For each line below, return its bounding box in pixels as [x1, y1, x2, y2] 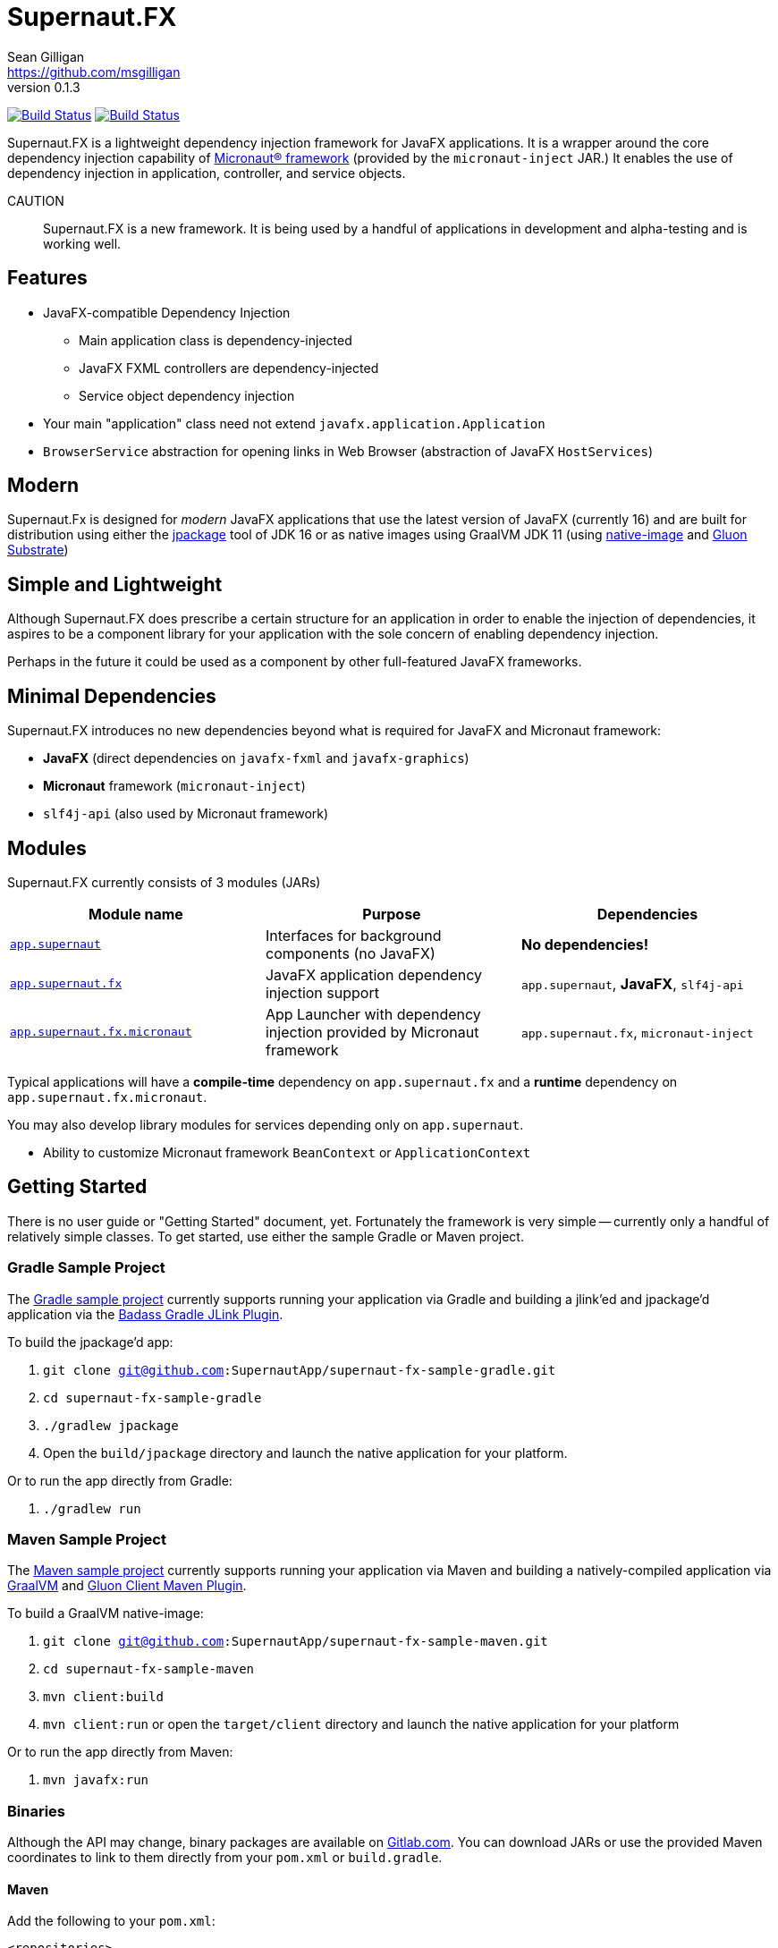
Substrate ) [7, 542, 69, 558]
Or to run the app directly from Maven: [7, 1744, 233, 1760]
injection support [265, 983, 379, 1002]
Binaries [7, 1801, 66, 1820]
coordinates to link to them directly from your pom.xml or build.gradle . [7, 1850, 443, 1866]
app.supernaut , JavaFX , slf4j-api [520, 974, 744, 993]
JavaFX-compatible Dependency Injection [43, 304, 291, 320]
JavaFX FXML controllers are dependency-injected [79, 360, 379, 376]
